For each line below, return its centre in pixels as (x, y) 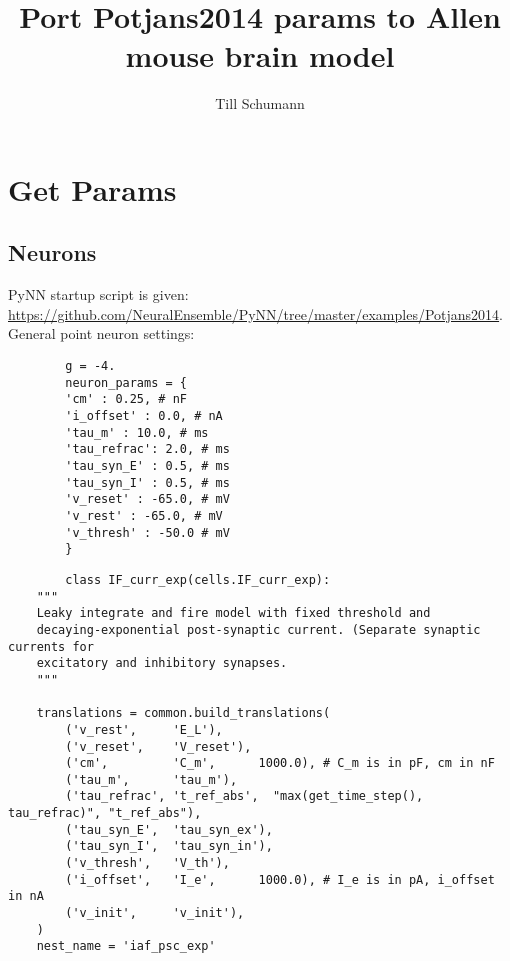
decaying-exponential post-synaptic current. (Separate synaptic (258, 629)
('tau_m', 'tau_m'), (151, 779)
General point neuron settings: (101, 333)
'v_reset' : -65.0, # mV (147, 499)
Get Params (92, 188)
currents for (51, 646)
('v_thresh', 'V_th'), (147, 863)
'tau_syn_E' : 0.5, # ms (147, 466)
